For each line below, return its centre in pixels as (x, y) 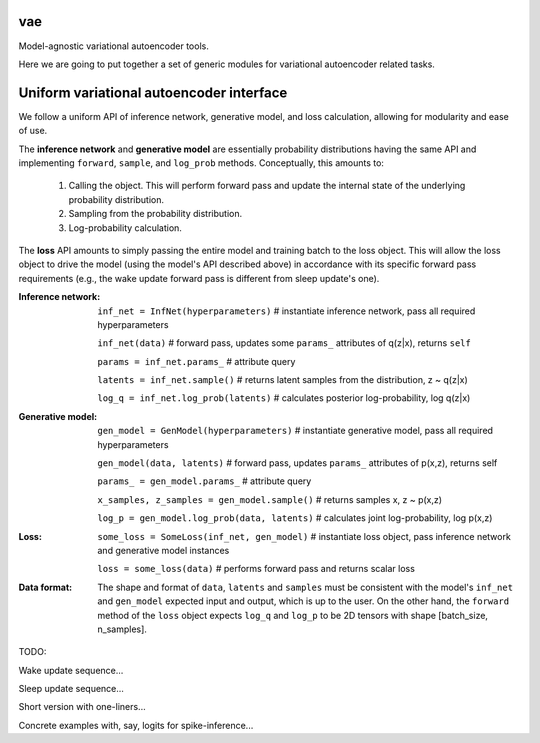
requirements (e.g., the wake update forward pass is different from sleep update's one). (199, 278)
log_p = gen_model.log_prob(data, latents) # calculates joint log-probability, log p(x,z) (295, 518)
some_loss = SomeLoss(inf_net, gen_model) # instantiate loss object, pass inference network (304, 536)
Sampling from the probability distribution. (155, 214)
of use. (33, 131)
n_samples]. (122, 629)
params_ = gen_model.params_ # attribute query (204, 481)
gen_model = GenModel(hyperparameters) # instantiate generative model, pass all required (295, 431)
